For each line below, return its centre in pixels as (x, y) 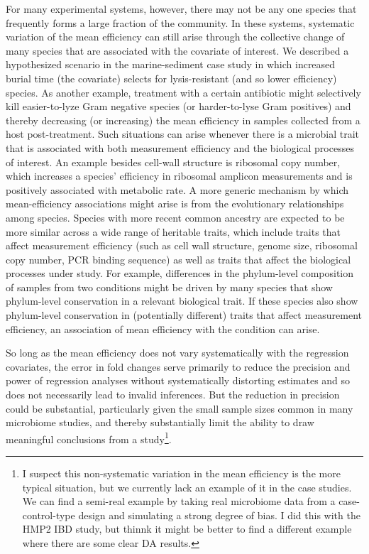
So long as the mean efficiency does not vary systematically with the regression (177, 353)
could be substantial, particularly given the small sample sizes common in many (180, 408)
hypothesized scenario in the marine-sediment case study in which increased (171, 64)
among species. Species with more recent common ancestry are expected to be (175, 217)
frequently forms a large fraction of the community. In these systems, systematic (180, 22)
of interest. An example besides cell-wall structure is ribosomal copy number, (173, 162)
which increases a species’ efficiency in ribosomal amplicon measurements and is (179, 176)
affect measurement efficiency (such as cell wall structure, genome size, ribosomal (182, 245)
